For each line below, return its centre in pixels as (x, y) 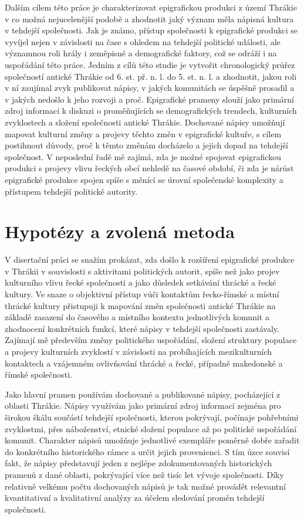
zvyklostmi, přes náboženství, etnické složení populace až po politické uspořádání (151, 428)
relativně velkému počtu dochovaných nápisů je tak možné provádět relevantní (145, 486)
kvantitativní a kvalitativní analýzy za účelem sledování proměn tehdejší (135, 498)
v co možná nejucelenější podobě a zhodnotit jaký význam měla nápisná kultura (149, 18)
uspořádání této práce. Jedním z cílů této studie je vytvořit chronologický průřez (150, 64)
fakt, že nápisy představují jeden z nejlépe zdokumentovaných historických (139, 463)
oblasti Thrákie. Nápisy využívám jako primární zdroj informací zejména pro (143, 406)
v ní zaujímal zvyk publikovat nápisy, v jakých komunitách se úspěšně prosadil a (150, 88)
